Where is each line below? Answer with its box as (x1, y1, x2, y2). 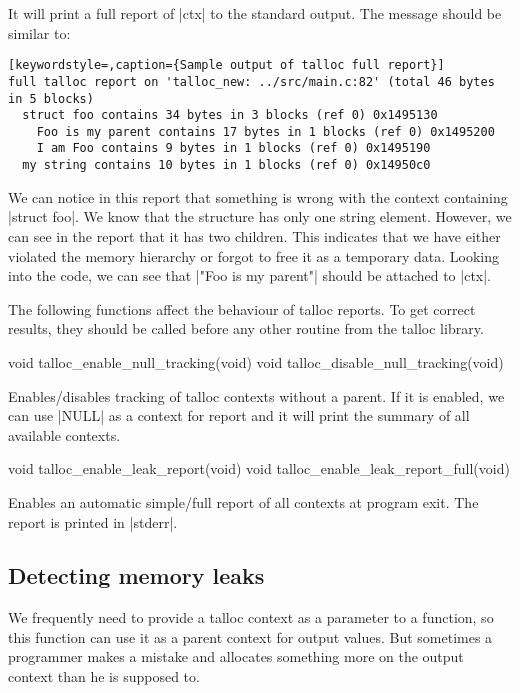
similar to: (8, 22, 71, 43)
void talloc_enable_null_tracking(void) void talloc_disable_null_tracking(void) (8, 351, 504, 372)
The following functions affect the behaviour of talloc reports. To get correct (8, 298, 476, 319)
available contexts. (8, 424, 121, 445)
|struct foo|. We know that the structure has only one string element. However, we (8, 206, 512, 227)
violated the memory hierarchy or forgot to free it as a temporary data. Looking (8, 245, 499, 266)
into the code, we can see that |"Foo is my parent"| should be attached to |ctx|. (8, 265, 492, 286)
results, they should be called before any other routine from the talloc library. (8, 318, 484, 339)
